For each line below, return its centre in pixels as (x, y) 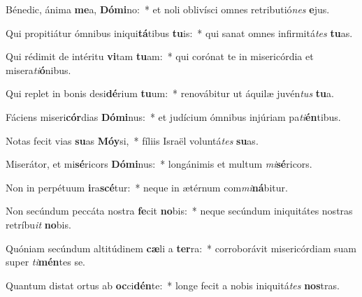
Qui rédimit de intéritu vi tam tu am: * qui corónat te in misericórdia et (160, 56)
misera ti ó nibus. (38, 70)
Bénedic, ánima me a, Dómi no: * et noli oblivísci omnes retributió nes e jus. (168, 9)
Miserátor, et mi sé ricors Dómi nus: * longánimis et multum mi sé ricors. (159, 164)
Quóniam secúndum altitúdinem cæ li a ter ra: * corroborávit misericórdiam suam (181, 248)
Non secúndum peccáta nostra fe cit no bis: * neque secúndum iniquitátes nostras (179, 211)
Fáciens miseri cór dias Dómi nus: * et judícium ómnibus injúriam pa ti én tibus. (173, 116)
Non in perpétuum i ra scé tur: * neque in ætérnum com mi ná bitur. (147, 187)
